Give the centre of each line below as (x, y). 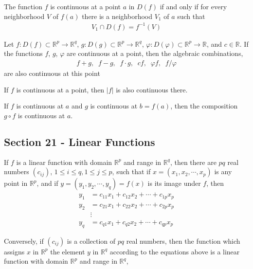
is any (223, 171)
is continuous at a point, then (60, 89)
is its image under (174, 183)
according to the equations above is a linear (175, 251)
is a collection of (91, 241)
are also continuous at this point (52, 73)
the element (68, 251)
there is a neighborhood (117, 16)
